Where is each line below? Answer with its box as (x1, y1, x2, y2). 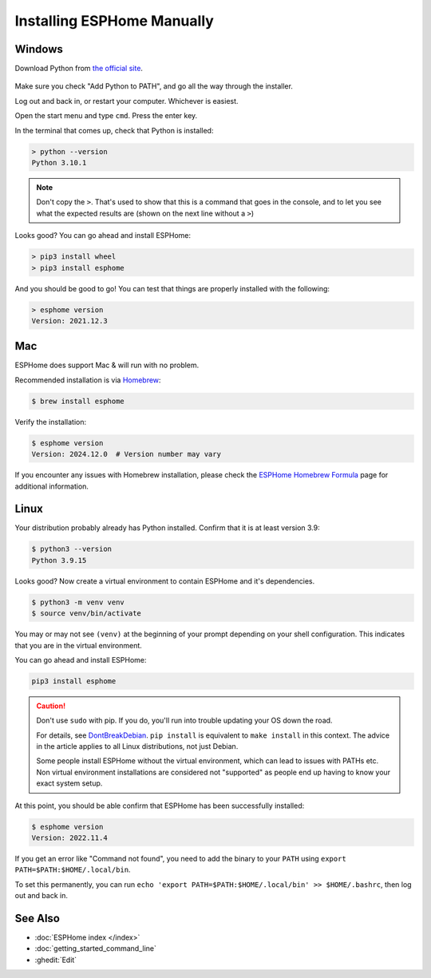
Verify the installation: (14, 417, 87, 426)
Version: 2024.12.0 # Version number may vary (31, 449, 221, 459)
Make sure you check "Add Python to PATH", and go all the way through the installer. (14, 81, 293, 91)
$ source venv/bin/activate (31, 609, 141, 618)
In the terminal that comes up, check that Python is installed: (14, 125, 214, 135)
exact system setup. (36, 778, 103, 788)
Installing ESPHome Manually (14, 12, 215, 30)
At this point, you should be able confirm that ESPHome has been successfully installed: (14, 801, 305, 810)
